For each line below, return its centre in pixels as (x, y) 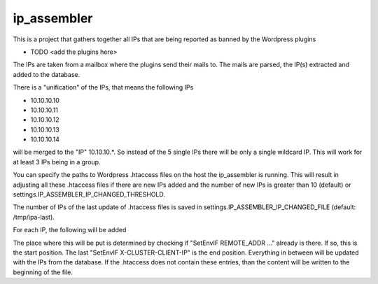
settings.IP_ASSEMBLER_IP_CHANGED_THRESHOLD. (89, 194)
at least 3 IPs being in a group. (57, 162)
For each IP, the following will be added (70, 230)
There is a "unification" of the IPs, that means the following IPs (103, 87)
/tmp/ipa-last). (34, 217)
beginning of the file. (43, 272)
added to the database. (47, 74)
